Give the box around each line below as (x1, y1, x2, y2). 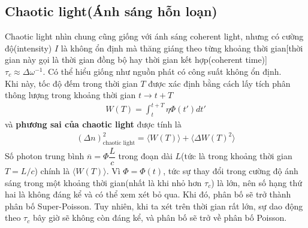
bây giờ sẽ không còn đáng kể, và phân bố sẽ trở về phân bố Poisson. (32, 211, 287, 224)
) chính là (34, 165, 70, 177)
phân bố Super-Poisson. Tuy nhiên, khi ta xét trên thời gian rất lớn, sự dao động (5, 199, 303, 212)
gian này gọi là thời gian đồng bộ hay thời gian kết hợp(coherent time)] (5, 53, 267, 66)
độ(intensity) (5, 41, 52, 54)
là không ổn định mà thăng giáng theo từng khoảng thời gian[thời (61, 41, 303, 54)
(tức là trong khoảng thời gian (181, 150, 292, 162)
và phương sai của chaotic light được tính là (5, 118, 182, 130)
